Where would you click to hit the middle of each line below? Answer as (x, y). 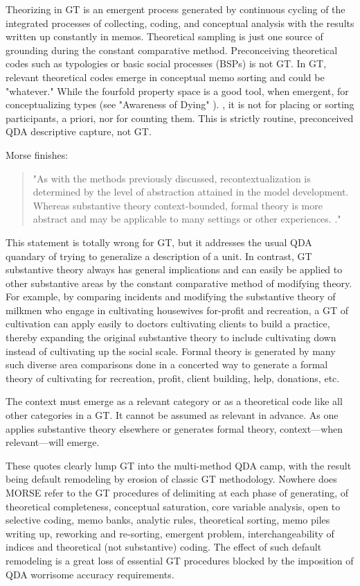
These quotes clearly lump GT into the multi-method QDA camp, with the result (179, 465)
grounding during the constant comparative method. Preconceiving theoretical (172, 50)
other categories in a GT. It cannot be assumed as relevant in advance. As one (172, 415)
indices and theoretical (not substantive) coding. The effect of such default (164, 547)
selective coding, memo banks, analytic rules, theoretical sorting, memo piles (168, 520)
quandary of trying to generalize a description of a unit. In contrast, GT (159, 256)
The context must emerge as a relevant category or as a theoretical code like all (174, 401)
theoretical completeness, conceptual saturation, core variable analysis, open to (173, 506)
